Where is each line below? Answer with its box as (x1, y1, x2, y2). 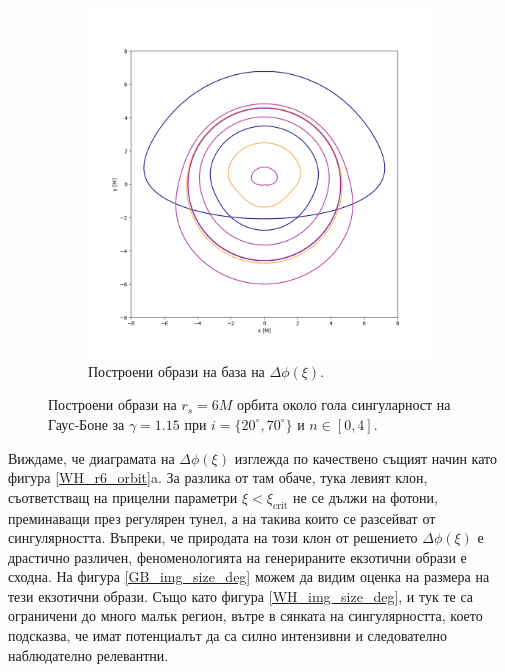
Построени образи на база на (88, 360, 265, 381)
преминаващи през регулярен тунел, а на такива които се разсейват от (8, 507, 436, 528)
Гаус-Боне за (48, 413, 125, 434)
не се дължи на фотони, (293, 486, 438, 507)
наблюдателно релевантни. (8, 644, 169, 665)
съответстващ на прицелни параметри (8, 486, 238, 507)
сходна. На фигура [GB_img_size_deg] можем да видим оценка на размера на (8, 566, 490, 587)
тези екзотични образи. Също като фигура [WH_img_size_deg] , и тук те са (8, 585, 474, 606)
